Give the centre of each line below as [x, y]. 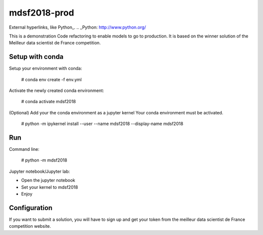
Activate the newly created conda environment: [56, 90]
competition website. [30, 226]
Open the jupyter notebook [48, 181]
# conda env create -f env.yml [52, 79]
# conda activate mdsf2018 [49, 102]
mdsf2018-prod [42, 13]
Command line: [24, 149]
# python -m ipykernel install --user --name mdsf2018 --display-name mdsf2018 [102, 124]
